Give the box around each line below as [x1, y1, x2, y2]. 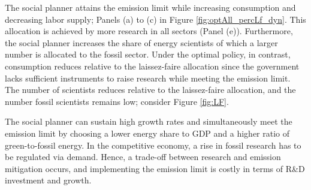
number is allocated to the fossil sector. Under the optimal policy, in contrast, [5, 48, 291, 61]
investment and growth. [5, 174, 92, 186]
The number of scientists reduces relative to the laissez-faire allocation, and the [5, 83, 296, 96]
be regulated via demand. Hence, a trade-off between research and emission [5, 150, 281, 163]
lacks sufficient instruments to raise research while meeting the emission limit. [5, 71, 291, 84]
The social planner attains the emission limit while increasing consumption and [5, 1, 296, 13]
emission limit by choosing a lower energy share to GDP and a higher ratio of [5, 126, 290, 139]
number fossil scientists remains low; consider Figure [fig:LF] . [5, 95, 229, 107]
